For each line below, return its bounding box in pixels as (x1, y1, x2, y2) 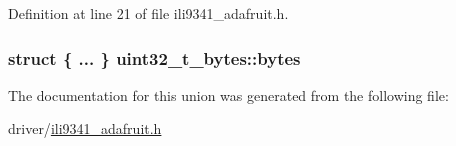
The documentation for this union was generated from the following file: (8, 84, 449, 105)
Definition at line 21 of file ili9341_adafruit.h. (8, 3, 289, 23)
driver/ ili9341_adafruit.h (8, 118, 162, 139)
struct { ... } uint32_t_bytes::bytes (8, 45, 301, 70)
